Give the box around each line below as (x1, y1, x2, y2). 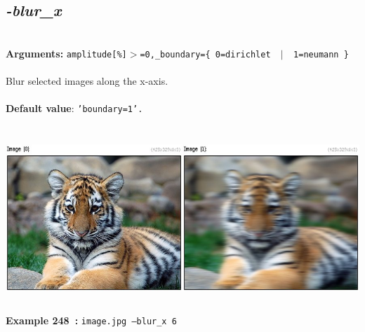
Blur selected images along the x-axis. (6, 74, 168, 88)
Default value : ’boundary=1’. (6, 101, 143, 116)
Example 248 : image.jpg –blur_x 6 (6, 313, 177, 328)
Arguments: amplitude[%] (6, 46, 127, 60)
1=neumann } (293, 49, 349, 60)
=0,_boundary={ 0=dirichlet (140, 49, 271, 60)
